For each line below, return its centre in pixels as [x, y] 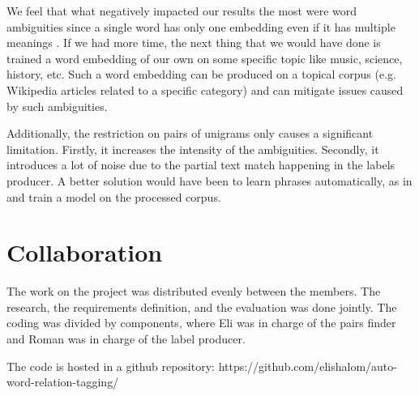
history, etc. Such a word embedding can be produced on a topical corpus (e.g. [201, 74]
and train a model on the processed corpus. [114, 196]
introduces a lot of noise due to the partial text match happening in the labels [201, 165]
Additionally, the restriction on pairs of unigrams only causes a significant [190, 133]
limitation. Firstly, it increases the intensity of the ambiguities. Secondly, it [193, 149]
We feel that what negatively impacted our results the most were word [182, 11]
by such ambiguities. [57, 106]
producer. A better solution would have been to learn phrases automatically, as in [209, 180]
